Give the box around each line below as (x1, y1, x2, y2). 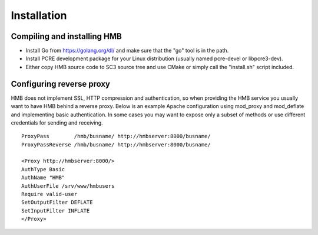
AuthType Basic (21, 166, 65, 172)
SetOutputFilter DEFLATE (21, 199, 93, 206)
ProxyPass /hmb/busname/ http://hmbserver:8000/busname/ (21, 133, 211, 140)
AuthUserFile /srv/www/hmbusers (21, 182, 115, 189)
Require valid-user (21, 191, 78, 198)
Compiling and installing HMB (11, 31, 122, 41)
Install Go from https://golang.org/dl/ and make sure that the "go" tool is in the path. (25, 47, 229, 54)
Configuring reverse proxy (11, 79, 110, 89)
